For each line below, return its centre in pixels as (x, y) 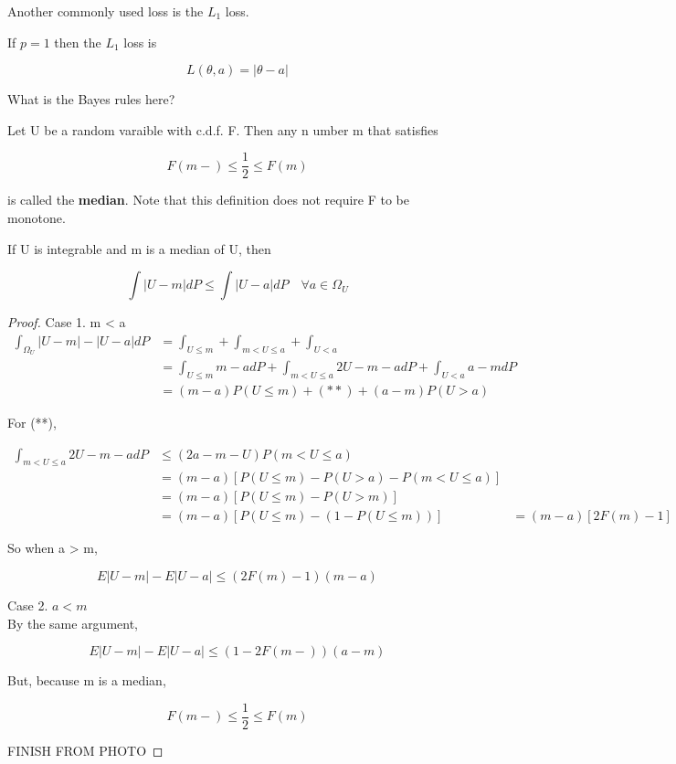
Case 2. (28, 605)
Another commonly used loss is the (106, 11)
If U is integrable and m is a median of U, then (139, 248)
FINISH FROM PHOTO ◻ (85, 750)
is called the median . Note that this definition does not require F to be (208, 200)
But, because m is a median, (87, 680)
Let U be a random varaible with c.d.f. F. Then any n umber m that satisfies (223, 129)
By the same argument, (73, 623)
